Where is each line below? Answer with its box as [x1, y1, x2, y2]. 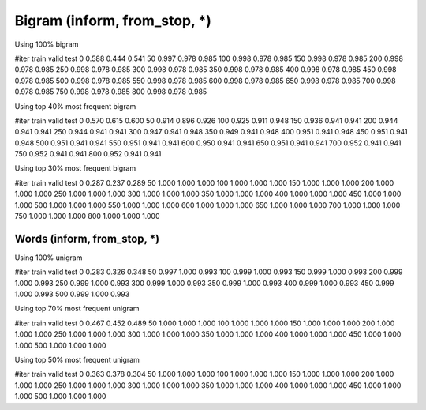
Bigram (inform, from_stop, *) [14, 12, 212, 29]
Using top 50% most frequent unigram [14, 355, 140, 365]
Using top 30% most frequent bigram [14, 164, 136, 173]
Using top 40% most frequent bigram [14, 101, 136, 111]
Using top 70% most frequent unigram [14, 304, 140, 314]
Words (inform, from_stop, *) [14, 231, 160, 245]
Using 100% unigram [14, 253, 83, 262]
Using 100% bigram [14, 39, 79, 49]
